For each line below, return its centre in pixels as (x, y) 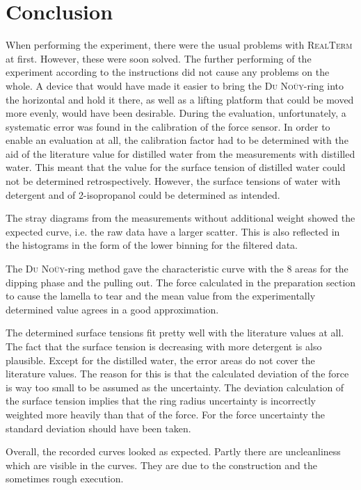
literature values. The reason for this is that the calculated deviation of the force (177, 374)
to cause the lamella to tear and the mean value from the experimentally (161, 296)
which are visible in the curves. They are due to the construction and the (161, 465)
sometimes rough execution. (65, 479)
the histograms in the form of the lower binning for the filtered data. (152, 245)
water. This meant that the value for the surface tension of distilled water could (176, 167)
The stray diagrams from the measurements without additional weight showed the (180, 218)
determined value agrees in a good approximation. (112, 309)
